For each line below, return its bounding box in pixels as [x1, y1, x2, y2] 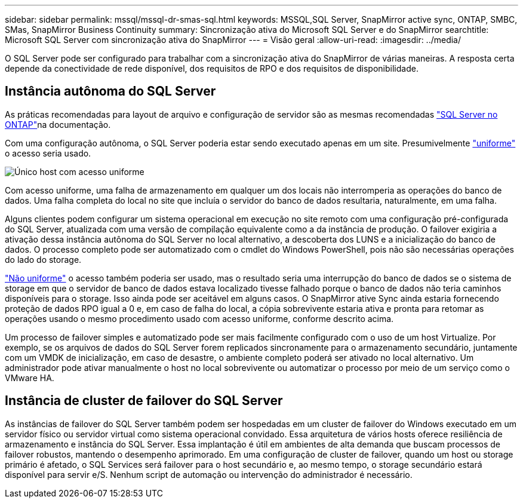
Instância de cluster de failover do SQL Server [5, 393, 283, 409]
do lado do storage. [5, 254, 82, 265]
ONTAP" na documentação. [5, 119, 111, 130]
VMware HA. [5, 372, 54, 383]
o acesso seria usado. [5, 148, 91, 158]
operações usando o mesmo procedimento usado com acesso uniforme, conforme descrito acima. [5, 313, 394, 324]
